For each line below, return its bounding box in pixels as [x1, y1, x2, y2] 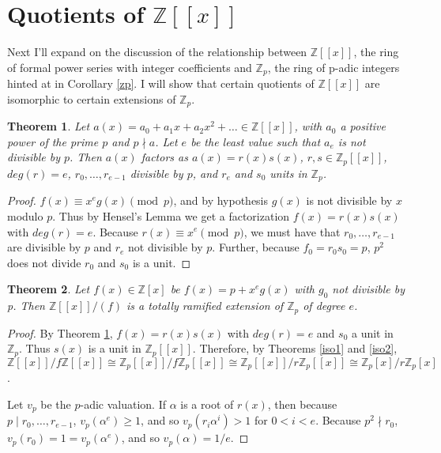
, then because [267, 395, 337, 412]
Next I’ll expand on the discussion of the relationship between [7, 43, 307, 60]
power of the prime [7, 133, 99, 149]
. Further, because [212, 239, 300, 255]
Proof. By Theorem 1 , [7, 324, 113, 341]
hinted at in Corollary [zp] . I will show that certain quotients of [7, 75, 315, 92]
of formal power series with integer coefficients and [7, 59, 252, 75]
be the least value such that [190, 133, 321, 149]
